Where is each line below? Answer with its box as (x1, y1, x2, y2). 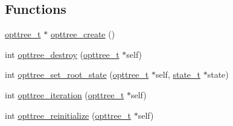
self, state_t (155, 68, 201, 81)
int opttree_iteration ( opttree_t (5, 88, 124, 101)
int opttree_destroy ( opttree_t (5, 48, 120, 60)
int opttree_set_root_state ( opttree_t (5, 68, 149, 81)
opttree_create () (50, 28, 115, 40)
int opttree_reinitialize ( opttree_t (5, 109, 131, 121)
